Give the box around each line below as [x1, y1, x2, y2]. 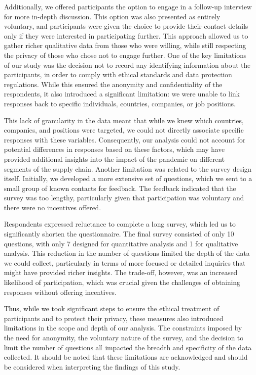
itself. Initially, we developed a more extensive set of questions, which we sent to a [4, 173, 252, 184]
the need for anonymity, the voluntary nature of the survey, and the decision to [4, 332, 244, 342]
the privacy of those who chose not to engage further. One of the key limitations [4, 49, 247, 60]
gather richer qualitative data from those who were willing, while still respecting [4, 40, 246, 50]
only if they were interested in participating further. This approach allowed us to [4, 30, 248, 41]
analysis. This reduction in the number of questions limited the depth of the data [4, 248, 250, 258]
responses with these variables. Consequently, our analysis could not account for [4, 134, 246, 144]
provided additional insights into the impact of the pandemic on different [4, 153, 225, 164]
